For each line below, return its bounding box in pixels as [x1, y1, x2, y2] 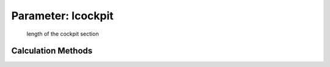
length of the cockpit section [26, 30, 99, 37]
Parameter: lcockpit [11, 9, 114, 22]
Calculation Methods [11, 46, 93, 56]
